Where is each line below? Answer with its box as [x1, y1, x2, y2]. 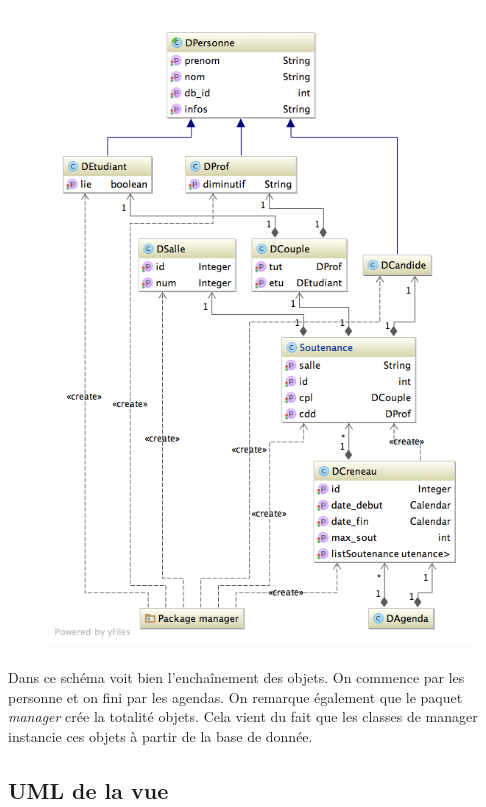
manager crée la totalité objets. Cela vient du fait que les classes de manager [8, 706, 478, 727]
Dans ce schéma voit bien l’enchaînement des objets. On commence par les [8, 667, 465, 688]
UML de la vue [8, 774, 169, 805]
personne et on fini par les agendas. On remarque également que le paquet [8, 686, 463, 707]
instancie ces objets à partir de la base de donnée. [8, 725, 313, 746]
